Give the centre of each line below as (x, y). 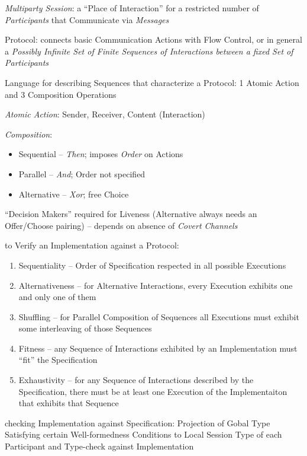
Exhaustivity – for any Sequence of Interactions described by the (136, 380)
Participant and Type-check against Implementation (99, 446)
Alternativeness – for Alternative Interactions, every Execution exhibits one (156, 285)
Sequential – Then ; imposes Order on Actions (101, 154)
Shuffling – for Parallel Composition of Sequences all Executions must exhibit (159, 316)
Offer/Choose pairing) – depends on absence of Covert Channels (121, 225)
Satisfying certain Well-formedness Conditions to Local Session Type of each (143, 434)
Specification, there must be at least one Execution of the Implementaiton (153, 391)
